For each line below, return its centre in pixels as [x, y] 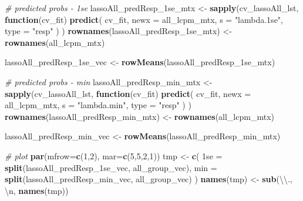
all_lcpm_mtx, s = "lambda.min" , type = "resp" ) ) [98, 105]
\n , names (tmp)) [37, 190]
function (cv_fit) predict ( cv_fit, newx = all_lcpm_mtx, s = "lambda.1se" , [144, 19]
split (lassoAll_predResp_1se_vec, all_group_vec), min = [111, 167]
